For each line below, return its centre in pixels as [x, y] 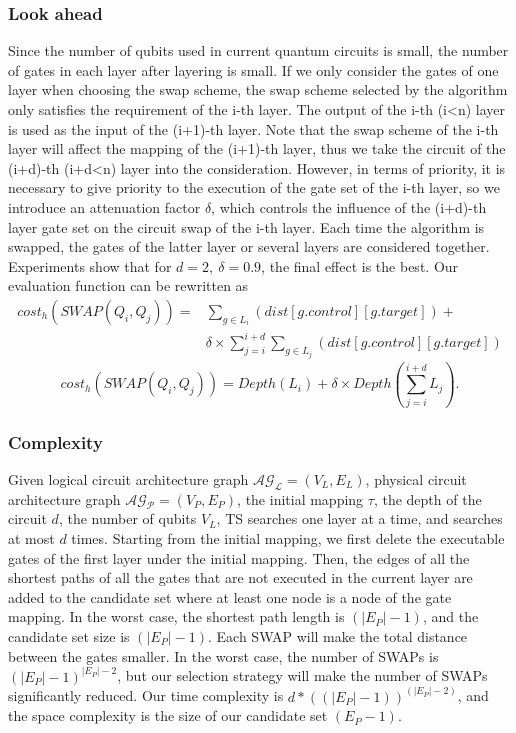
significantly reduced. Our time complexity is [146, 695]
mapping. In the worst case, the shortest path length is [176, 616]
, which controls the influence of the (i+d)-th [349, 206]
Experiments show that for [90, 265]
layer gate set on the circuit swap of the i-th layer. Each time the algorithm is [246, 226]
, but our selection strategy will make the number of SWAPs [302, 675]
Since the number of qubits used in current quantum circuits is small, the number [258, 50]
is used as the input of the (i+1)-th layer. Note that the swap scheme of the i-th [253, 128]
